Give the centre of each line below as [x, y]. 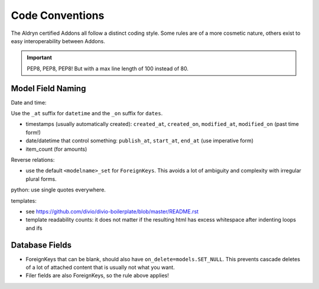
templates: [24, 200]
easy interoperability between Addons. [58, 41]
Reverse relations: [33, 160]
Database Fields [41, 245]
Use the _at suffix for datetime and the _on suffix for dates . [87, 113]
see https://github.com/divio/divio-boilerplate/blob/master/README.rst [112, 211]
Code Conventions [58, 15]
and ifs [34, 228]
